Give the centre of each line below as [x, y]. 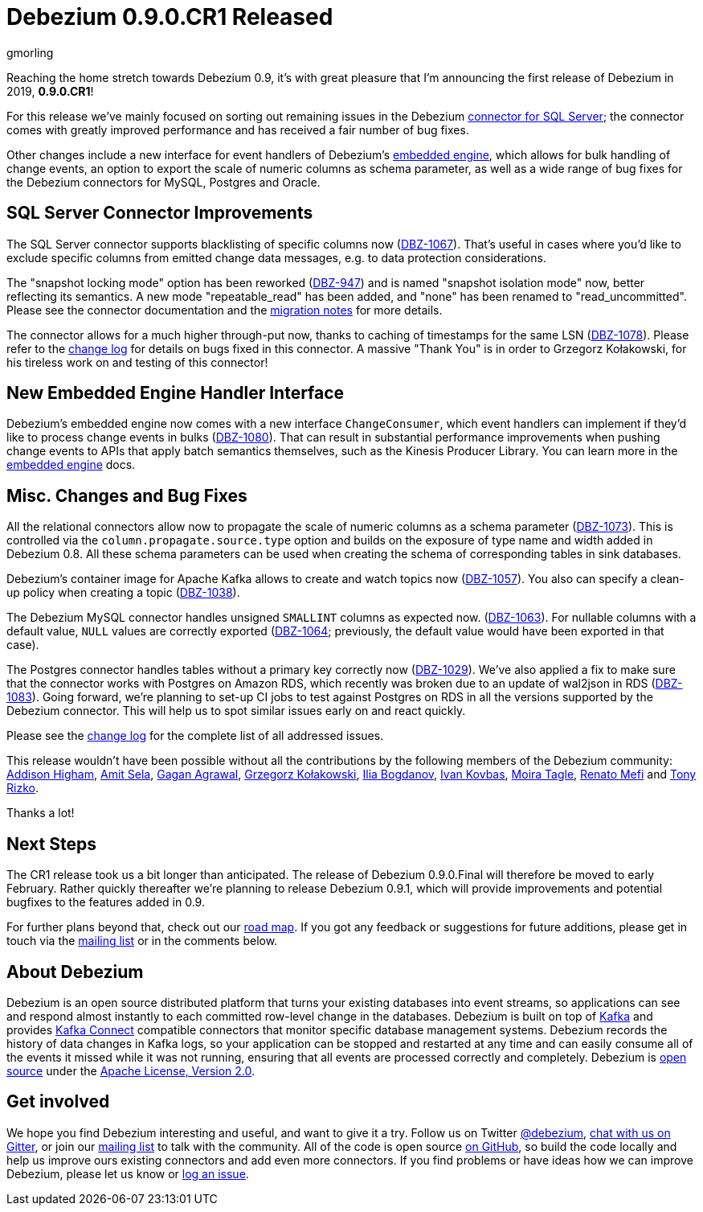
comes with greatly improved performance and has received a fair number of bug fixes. [238, 129]
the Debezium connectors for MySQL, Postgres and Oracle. [163, 182]
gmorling [30, 52]
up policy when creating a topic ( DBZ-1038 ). [123, 593]
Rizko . [22, 788]
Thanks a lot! [41, 813]
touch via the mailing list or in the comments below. [142, 941]
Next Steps [51, 844]
